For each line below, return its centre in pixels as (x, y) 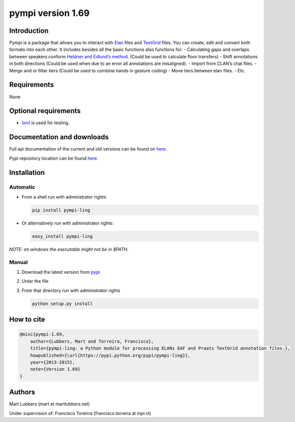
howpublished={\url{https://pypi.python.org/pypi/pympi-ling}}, (110, 355)
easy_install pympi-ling (63, 236)
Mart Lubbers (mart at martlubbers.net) (50, 404)
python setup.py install (63, 304)
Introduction (29, 31)
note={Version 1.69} (55, 369)
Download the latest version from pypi (61, 272)
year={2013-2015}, (53, 362)
